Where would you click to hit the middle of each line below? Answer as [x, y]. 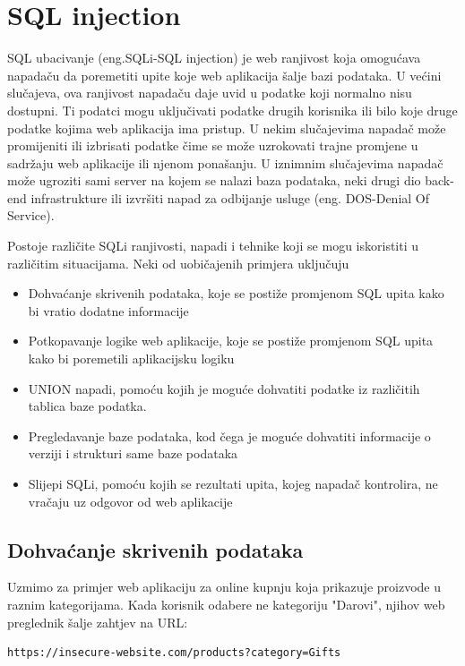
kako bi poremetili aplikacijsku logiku [131, 359]
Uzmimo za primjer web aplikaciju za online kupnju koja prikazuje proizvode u [224, 587]
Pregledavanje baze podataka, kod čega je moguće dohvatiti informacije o [229, 435]
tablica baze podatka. [87, 406]
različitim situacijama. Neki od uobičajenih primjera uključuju [178, 263]
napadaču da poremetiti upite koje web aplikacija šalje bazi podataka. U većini [224, 75]
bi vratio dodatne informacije [108, 310]
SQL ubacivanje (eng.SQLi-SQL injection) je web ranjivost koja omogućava [214, 58]
